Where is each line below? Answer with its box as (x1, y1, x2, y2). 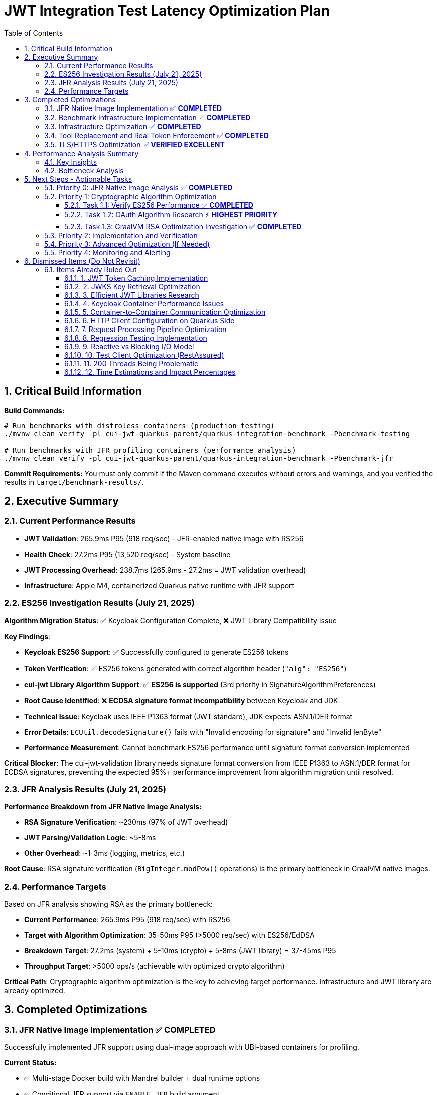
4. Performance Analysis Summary (24, 149, 139, 158)
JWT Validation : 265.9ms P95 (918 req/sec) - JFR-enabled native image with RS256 (24, 534, 304, 543)
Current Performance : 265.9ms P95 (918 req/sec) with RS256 (24, 915, 230, 924)
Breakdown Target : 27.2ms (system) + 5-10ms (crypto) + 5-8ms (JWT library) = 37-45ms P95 (24, 946, 336, 955)
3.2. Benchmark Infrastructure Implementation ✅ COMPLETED (44, 113, 251, 122)
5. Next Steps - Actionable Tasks (24, 174, 132, 183)
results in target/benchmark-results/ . (4, 477, 144, 486)
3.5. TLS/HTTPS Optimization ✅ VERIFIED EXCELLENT (44, 140, 225, 149)
